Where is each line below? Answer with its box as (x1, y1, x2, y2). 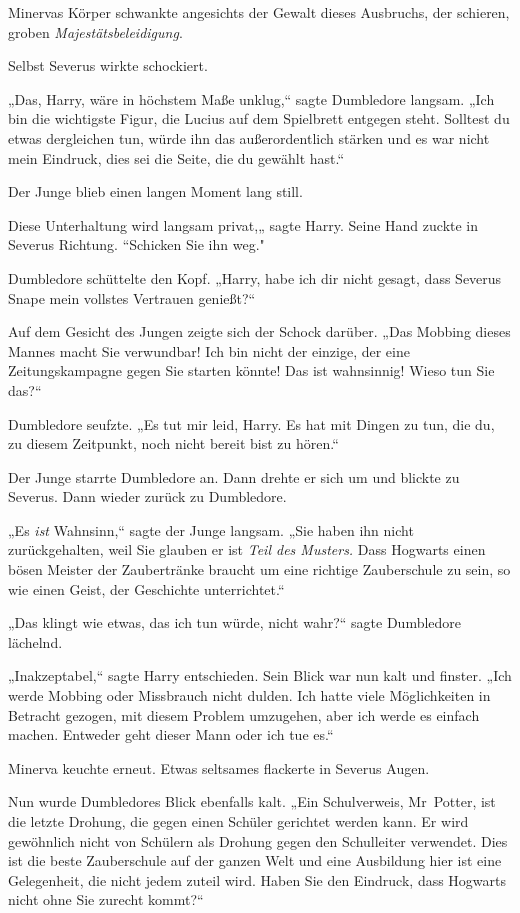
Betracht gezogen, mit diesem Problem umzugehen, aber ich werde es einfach (8, 704, 480, 725)
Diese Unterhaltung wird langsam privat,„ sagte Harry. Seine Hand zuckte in (8, 214, 479, 235)
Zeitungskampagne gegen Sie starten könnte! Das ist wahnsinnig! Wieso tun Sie (8, 360, 495, 381)
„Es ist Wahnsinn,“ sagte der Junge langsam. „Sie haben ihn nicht (8, 519, 414, 540)
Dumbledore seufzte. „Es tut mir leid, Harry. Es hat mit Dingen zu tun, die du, (8, 413, 495, 434)
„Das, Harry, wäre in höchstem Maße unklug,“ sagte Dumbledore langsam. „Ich (8, 88, 495, 109)
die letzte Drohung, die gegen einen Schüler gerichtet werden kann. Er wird (8, 811, 469, 831)
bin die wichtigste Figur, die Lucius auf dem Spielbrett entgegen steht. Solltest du (8, 108, 510, 129)
